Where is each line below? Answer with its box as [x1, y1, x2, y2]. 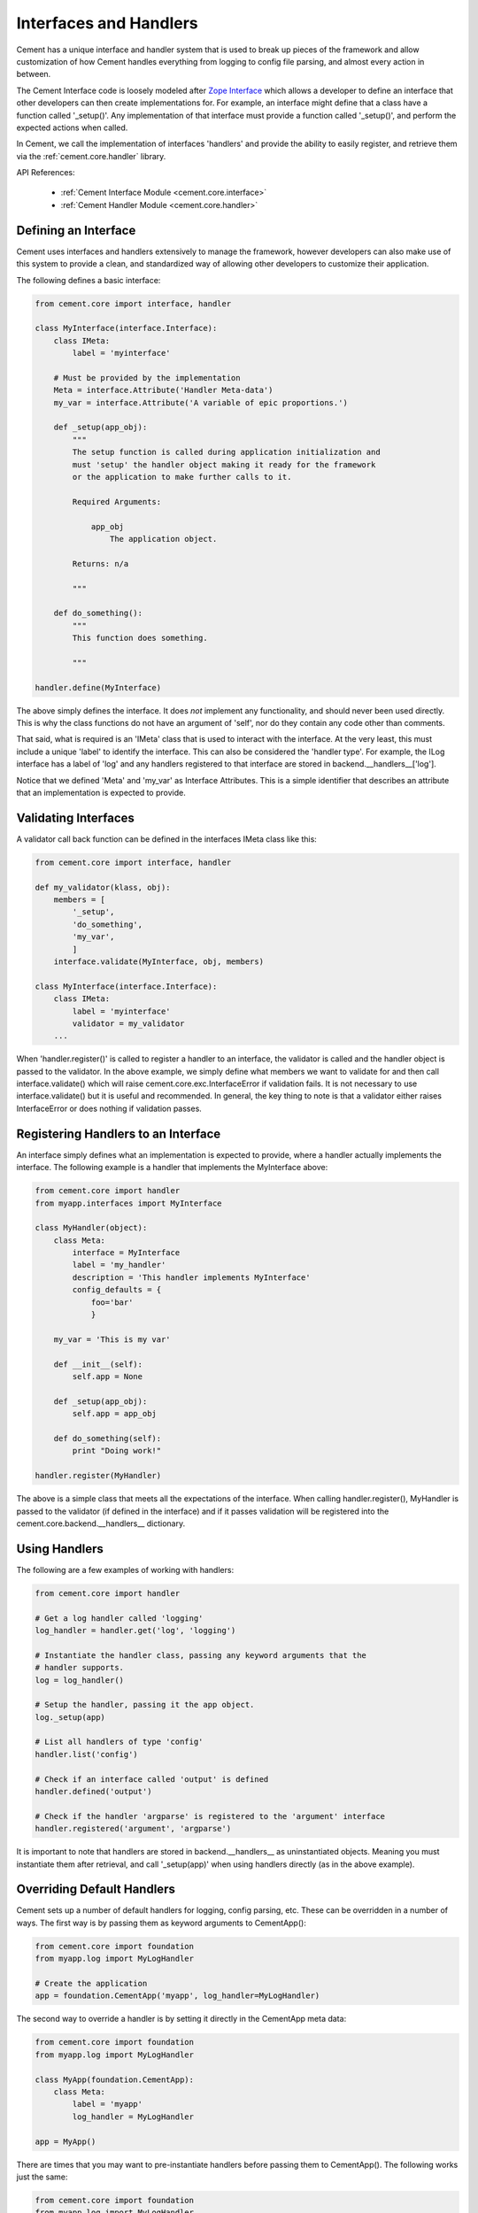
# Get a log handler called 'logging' [35, 1613, 204, 1623]
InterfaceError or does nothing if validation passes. [16, 1103, 203, 1114]
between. [16, 69, 51, 80]
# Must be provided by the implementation [53, 373, 241, 382]
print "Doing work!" [72, 1446, 162, 1456]
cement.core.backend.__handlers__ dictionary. [16, 1518, 186, 1529]
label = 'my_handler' [72, 1260, 166, 1270]
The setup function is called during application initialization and [72, 447, 381, 458]
